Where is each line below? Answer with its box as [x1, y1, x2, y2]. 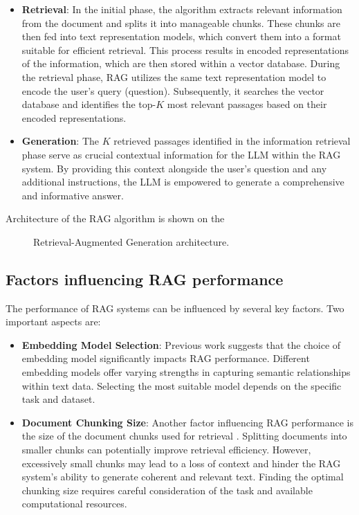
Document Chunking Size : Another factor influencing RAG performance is [21, 415, 353, 429]
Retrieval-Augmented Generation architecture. [33, 234, 230, 249]
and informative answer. [21, 188, 124, 202]
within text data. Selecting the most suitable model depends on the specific [21, 378, 342, 392]
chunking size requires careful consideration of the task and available [21, 482, 313, 497]
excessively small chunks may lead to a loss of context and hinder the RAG [21, 455, 341, 470]
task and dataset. [21, 392, 95, 406]
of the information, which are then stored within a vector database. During [21, 56, 340, 71]
